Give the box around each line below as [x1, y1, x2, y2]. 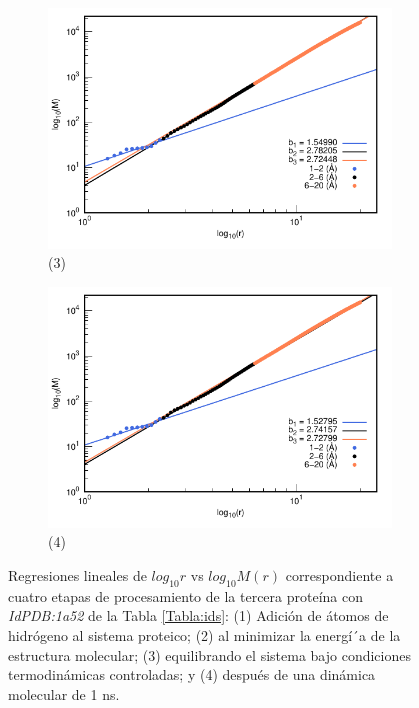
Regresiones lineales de [8, 564, 147, 585]
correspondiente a [285, 564, 394, 585]
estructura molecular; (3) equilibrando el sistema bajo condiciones [8, 644, 411, 665]
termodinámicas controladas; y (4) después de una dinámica [8, 664, 376, 685]
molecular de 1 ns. [8, 683, 120, 704]
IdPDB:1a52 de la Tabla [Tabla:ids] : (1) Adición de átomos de [8, 605, 389, 626]
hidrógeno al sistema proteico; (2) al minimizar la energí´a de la [8, 624, 401, 645]
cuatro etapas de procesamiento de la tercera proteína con [8, 585, 363, 606]
